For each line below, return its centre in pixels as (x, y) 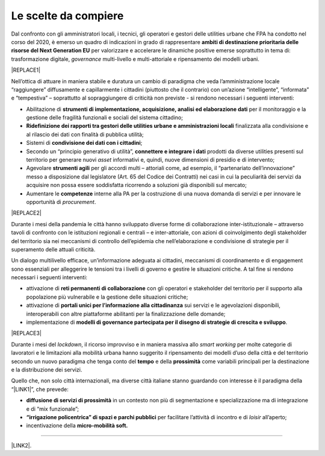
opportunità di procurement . (61, 201)
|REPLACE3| (26, 333)
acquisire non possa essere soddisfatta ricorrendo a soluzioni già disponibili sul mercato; (136, 185)
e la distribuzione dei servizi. (47, 370)
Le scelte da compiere (67, 16)
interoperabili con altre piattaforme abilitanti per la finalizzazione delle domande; (126, 314)
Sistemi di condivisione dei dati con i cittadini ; (84, 143)
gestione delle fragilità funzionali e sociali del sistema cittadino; (105, 118)
